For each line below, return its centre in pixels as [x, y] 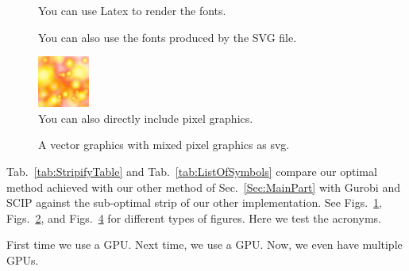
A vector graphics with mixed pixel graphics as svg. [164, 145]
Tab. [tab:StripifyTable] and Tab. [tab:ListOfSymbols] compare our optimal [192, 171]
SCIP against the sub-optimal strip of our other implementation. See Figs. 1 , [194, 202]
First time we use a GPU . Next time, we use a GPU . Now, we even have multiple [204, 244]
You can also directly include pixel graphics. [146, 118]
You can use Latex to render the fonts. [132, 10]
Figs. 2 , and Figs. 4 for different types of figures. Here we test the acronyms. [194, 218]
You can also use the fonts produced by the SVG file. [168, 37]
